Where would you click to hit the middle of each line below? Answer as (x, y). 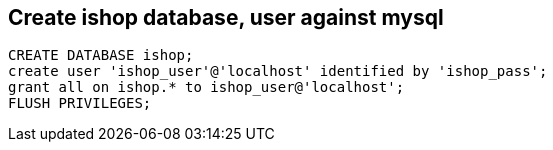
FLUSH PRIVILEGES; (80, 103)
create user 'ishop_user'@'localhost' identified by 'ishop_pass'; (278, 71)
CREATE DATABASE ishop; (101, 55)
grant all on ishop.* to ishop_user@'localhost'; (206, 87)
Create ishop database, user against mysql (226, 17)
